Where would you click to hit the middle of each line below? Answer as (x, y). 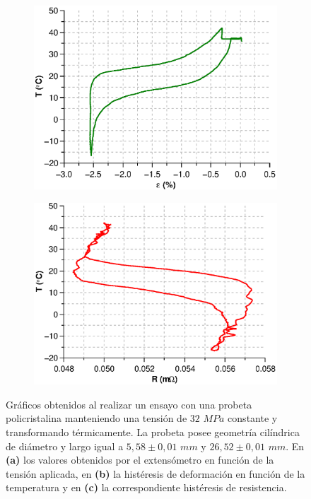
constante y (253, 418)
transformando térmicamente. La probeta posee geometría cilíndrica (153, 432)
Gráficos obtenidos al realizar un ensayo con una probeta (129, 404)
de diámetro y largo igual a (65, 446)
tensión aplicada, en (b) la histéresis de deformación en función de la (155, 473)
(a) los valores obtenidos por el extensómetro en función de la (140, 460)
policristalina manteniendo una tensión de (96, 418)
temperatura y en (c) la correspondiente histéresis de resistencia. (146, 487)
